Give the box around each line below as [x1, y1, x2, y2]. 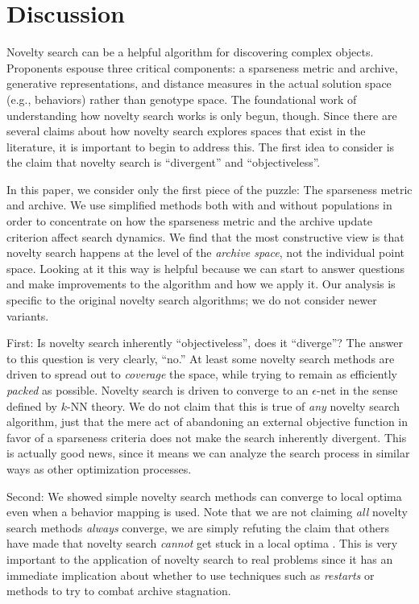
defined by [6, 397, 58, 414]
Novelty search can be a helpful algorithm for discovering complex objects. [6, 43, 374, 60]
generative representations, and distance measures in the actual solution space [6, 75, 392, 92]
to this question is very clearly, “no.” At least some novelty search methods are [6, 350, 395, 366]
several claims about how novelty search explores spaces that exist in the [6, 122, 366, 139]
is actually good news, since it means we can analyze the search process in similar [6, 445, 410, 461]
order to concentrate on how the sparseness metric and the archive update [6, 213, 372, 230]
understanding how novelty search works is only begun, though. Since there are [6, 106, 397, 123]
